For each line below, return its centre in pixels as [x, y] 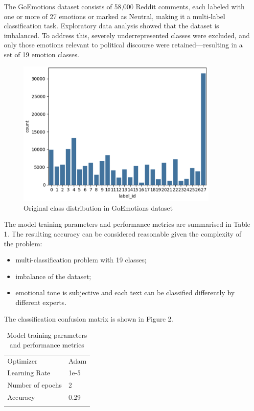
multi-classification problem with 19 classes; [81, 260]
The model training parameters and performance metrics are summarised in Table [127, 224]
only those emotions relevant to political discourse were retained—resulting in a [123, 45]
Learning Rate [29, 373]
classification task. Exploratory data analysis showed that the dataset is [112, 26]
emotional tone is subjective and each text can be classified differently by [125, 292]
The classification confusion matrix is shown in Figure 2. [89, 318]
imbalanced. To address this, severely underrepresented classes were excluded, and [127, 35]
